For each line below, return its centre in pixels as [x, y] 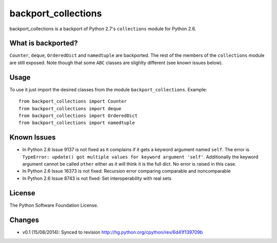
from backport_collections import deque [70, 108]
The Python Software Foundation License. [54, 205]
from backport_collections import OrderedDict [78, 116]
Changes [24, 220]
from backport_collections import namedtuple [77, 123]
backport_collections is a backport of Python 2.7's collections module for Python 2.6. [103, 29]
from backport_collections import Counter [73, 102]
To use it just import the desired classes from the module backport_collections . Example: [108, 89]
